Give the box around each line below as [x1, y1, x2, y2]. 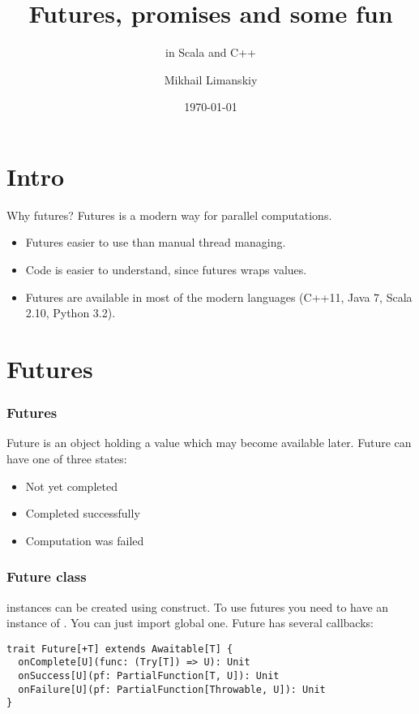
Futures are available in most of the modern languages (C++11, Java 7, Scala [25, 288, 413, 305]
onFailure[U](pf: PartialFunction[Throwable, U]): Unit [18, 683, 326, 695]
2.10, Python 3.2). [25, 304, 116, 321]
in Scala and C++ [165, 44, 256, 61]
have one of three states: [6, 450, 127, 467]
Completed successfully [25, 505, 140, 522]
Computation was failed [25, 531, 144, 548]
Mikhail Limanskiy [164, 71, 258, 88]
